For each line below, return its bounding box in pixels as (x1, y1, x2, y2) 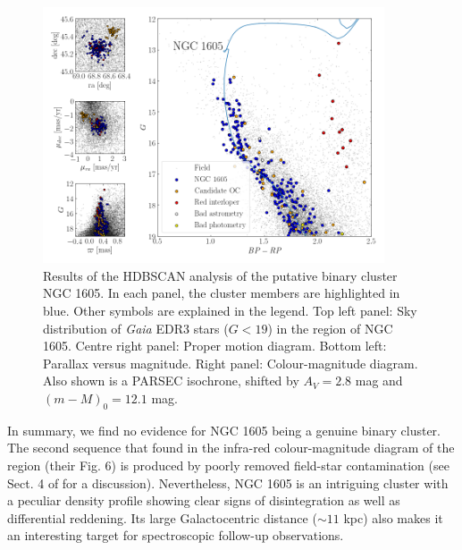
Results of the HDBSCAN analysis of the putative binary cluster (43, 266, 398, 284)
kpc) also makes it (343, 508, 443, 527)
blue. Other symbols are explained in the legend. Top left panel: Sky (43, 300, 417, 319)
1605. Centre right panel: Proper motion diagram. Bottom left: (43, 336, 387, 355)
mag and (355, 371, 403, 390)
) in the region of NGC (267, 318, 393, 337)
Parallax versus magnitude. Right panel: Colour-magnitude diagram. (43, 353, 418, 372)
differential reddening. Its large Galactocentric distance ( (7, 508, 317, 527)
